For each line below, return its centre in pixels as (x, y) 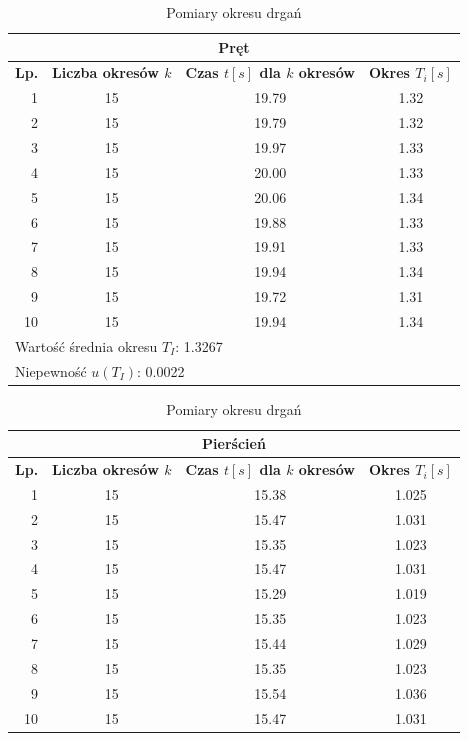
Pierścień (234, 443)
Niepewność (51, 370)
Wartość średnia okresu (86, 345)
